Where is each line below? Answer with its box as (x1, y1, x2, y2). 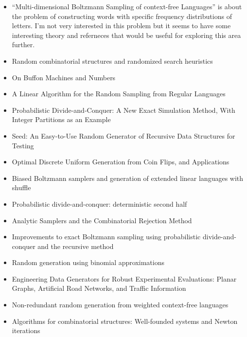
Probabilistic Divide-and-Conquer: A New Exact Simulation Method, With (12, 105, 235, 115)
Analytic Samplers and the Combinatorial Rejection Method (12, 215, 192, 225)
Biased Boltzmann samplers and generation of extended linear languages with (12, 173, 244, 183)
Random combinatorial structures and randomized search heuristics (12, 55, 213, 66)
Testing (12, 140, 34, 150)
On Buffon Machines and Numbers (12, 72, 116, 82)
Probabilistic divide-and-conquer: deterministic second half (12, 198, 187, 209)
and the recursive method (37, 241, 114, 251)
